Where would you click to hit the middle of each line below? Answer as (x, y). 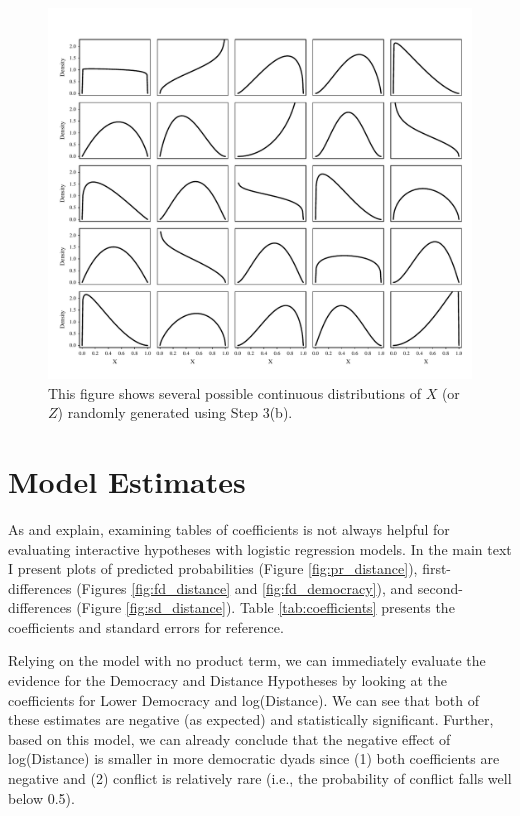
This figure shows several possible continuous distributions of (234, 392)
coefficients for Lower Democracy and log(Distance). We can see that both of (244, 699)
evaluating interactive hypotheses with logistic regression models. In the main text (260, 548)
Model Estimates (127, 480)
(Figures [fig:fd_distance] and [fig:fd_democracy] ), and (245, 587)
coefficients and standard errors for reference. (146, 626)
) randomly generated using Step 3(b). (175, 412)
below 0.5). (41, 797)
